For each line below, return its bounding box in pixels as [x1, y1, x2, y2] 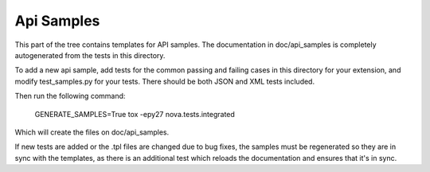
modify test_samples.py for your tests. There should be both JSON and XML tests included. [14, 76, 315, 86]
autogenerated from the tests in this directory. [14, 50, 166, 60]
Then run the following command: [14, 92, 126, 101]
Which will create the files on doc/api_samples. [14, 127, 170, 137]
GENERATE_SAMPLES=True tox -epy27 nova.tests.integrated [34, 109, 235, 119]
